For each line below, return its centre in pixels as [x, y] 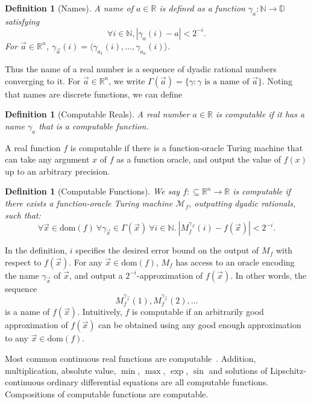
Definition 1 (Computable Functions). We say [93, 191]
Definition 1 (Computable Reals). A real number [97, 114]
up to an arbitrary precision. [58, 171]
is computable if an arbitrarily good [198, 312]
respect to [23, 262]
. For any [86, 262]
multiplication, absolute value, [61, 370]
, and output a [96, 275]
